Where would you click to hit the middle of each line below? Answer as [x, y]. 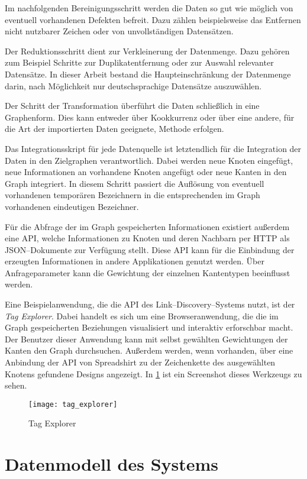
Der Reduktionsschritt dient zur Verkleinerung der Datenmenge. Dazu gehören [147, 51]
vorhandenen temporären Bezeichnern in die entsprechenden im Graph [133, 195]
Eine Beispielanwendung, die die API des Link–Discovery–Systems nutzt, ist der [150, 304]
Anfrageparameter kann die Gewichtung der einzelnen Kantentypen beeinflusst [148, 272]
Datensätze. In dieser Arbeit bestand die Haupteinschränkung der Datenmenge [148, 74]
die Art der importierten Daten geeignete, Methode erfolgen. [114, 129]
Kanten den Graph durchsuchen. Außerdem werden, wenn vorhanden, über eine [149, 350]
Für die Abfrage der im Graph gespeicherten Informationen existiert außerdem [147, 226]
